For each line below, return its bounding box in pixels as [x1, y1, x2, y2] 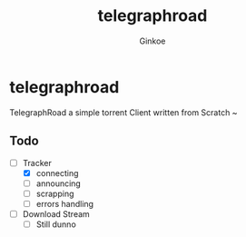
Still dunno [35, 219, 77, 230]
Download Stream [22, 208, 91, 219]
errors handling [35, 198, 93, 209]
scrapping [35, 188, 74, 199]
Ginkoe [139, 35, 166, 46]
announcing [35, 178, 82, 189]
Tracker [22, 157, 52, 168]
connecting [35, 167, 79, 178]
